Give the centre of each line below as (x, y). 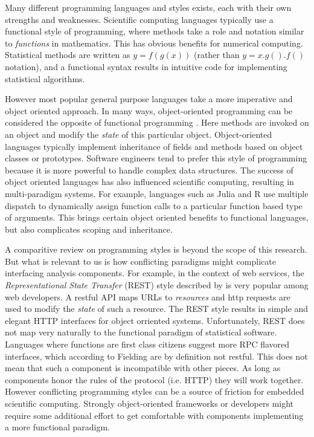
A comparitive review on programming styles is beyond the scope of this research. (156, 249)
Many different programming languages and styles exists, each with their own (148, 7)
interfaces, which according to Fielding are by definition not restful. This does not (156, 356)
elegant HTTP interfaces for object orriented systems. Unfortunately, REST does (155, 320)
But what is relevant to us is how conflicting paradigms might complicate (140, 261)
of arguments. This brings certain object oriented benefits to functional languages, (157, 217)
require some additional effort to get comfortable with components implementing (154, 415)
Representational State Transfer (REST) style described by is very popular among (157, 285)
